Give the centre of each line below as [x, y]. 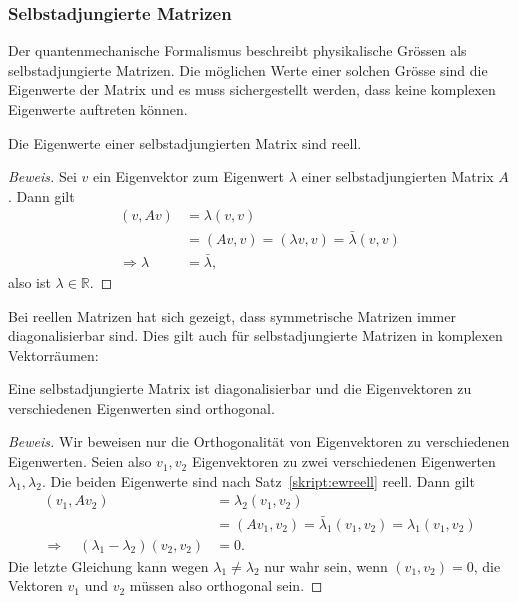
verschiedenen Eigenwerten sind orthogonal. [141, 407]
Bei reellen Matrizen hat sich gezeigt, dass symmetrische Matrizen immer [232, 315]
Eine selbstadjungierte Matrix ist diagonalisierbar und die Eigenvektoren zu [240, 388]
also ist [29, 281]
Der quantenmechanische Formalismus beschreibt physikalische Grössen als [237, 50]
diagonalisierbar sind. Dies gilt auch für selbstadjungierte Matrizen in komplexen [255, 335]
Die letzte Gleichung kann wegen [108, 565]
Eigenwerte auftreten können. [98, 109]
